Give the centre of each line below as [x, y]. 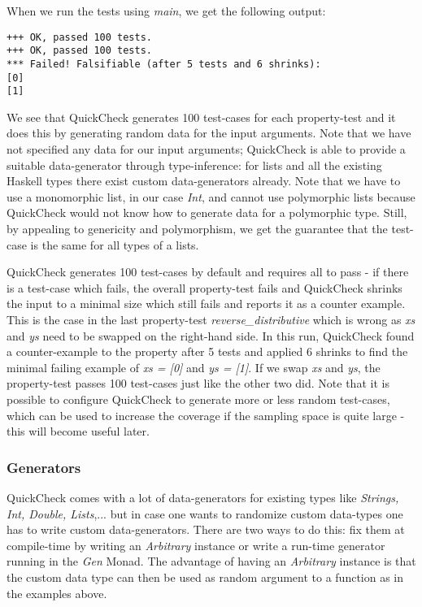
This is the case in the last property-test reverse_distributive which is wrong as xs [211, 319]
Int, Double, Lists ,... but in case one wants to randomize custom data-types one [205, 513]
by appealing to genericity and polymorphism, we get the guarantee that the [197, 229]
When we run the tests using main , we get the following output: [166, 11]
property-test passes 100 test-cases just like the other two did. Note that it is [198, 383]
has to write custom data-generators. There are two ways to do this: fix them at [206, 529]
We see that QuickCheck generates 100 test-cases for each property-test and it [201, 117]
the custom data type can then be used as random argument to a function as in [205, 577]
